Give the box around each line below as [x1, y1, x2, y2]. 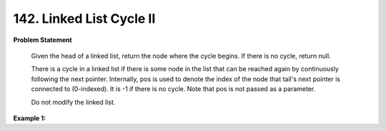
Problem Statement [13, 36, 72, 44]
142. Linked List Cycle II [13, 11, 156, 26]
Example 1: [13, 114, 46, 122]
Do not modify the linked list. [31, 98, 116, 106]
